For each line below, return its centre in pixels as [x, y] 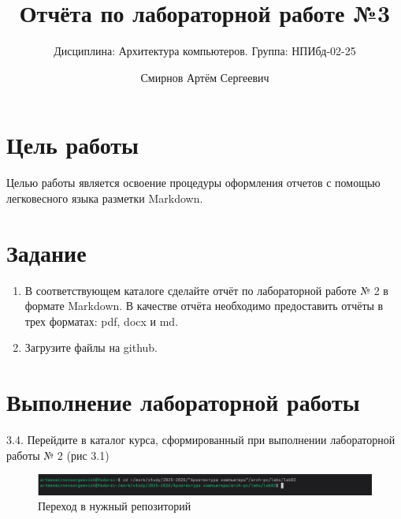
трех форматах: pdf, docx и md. [102, 321]
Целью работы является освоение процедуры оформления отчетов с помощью [193, 183]
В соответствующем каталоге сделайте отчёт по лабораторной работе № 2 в [206, 290]
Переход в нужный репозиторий [115, 506]
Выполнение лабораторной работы [183, 402]
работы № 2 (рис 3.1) [58, 455]
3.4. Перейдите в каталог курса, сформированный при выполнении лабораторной [201, 440]
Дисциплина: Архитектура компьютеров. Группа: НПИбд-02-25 [205, 51]
